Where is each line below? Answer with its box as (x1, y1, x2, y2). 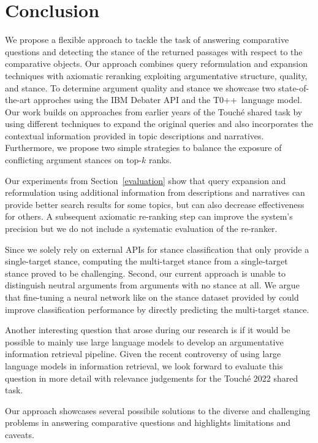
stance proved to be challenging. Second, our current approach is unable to (5, 266, 286, 279)
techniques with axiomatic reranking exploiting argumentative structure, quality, (5, 69, 308, 82)
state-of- (278, 81, 309, 94)
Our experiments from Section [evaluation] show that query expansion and (5, 174, 286, 187)
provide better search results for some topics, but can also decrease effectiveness (5, 198, 305, 210)
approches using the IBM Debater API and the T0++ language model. (33, 93, 303, 106)
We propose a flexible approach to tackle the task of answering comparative (5, 33, 289, 46)
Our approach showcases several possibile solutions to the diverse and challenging (5, 404, 311, 417)
